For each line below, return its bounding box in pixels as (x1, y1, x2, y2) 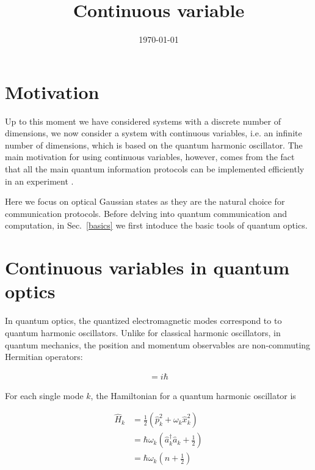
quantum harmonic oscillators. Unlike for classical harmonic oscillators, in (5, 326, 281, 339)
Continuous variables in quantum (5, 255, 290, 280)
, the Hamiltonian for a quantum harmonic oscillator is (90, 389, 296, 402)
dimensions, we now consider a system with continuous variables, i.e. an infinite (5, 127, 302, 139)
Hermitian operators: (5, 350, 83, 363)
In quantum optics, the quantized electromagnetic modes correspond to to (5, 314, 282, 327)
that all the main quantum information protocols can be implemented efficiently (5, 163, 305, 175)
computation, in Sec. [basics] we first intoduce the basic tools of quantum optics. (5, 219, 308, 232)
